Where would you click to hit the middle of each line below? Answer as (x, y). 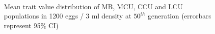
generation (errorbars (179, 16)
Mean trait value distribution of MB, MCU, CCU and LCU (94, 6)
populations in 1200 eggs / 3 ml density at (68, 16)
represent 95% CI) (31, 25)
